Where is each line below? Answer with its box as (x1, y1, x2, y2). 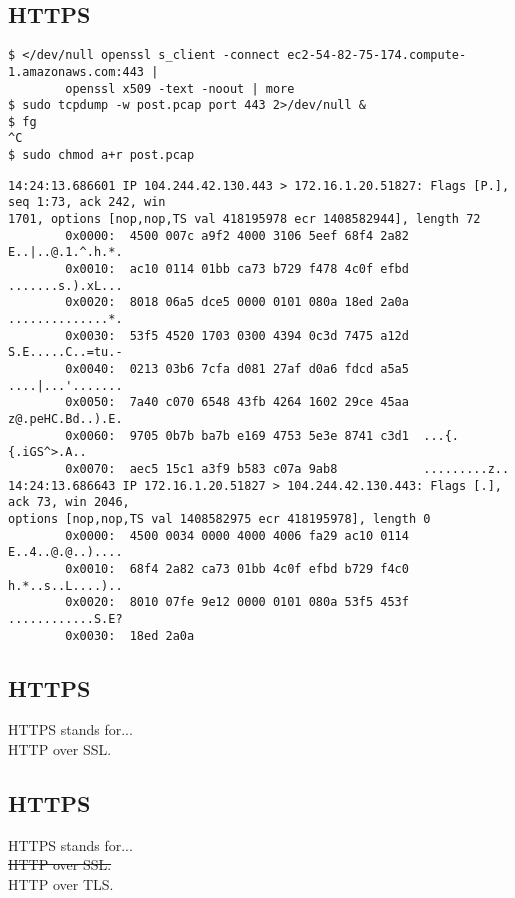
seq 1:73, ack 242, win (8, 195, 166, 210)
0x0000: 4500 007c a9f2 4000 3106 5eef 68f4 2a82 (65, 228, 409, 243)
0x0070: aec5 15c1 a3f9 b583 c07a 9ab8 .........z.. (65, 461, 510, 476)
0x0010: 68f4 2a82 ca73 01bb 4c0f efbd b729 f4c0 (65, 561, 409, 576)
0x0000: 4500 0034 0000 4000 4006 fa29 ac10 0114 (65, 528, 409, 543)
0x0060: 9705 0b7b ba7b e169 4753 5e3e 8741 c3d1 (65, 428, 409, 443)
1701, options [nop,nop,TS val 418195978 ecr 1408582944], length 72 (8, 212, 481, 227)
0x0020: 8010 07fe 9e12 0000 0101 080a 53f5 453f (65, 595, 409, 610)
